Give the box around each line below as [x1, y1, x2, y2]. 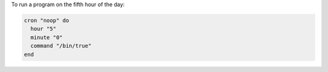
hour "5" [30, 25, 56, 33]
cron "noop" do [24, 17, 69, 24]
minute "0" [30, 34, 63, 41]
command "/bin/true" [30, 42, 92, 50]
